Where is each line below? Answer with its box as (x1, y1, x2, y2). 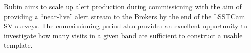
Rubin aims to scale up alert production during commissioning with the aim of (4, 1, 242, 11)
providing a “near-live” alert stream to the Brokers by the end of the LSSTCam (4, 11, 245, 21)
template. (4, 40, 33, 50)
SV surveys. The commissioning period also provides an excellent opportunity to (4, 21, 247, 31)
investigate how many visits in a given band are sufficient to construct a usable (4, 30, 243, 40)
